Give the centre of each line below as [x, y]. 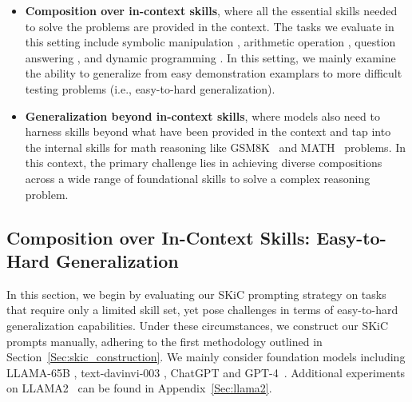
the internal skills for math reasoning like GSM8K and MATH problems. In [216, 147]
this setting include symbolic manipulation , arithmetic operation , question [210, 42]
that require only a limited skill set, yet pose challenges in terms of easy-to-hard [202, 310]
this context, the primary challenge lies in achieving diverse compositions [204, 163]
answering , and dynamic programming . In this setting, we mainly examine [210, 57]
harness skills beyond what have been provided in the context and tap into [208, 131]
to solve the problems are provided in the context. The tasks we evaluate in [210, 26]
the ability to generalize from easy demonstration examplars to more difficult [214, 73]
